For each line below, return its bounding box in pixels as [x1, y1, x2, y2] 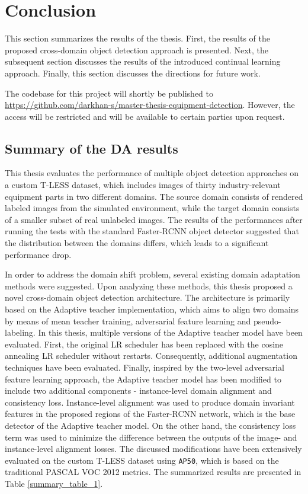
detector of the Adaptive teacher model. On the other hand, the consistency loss [5, 419, 296, 431]
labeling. [5, 326, 36, 339]
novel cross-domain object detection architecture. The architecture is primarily [5, 291, 290, 304]
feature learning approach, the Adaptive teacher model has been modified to [5, 372, 281, 385]
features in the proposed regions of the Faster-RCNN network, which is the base [5, 407, 296, 420]
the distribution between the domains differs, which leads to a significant [5, 237, 269, 249]
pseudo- [254, 314, 281, 327]
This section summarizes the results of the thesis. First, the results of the [5, 32, 270, 44]
